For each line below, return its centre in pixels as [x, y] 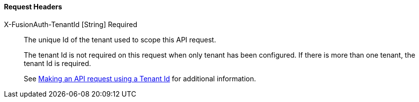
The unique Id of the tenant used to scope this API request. [120, 39]
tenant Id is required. [57, 63]
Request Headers [33, 7]
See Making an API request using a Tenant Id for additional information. [140, 78]
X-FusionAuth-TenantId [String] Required [71, 24]
